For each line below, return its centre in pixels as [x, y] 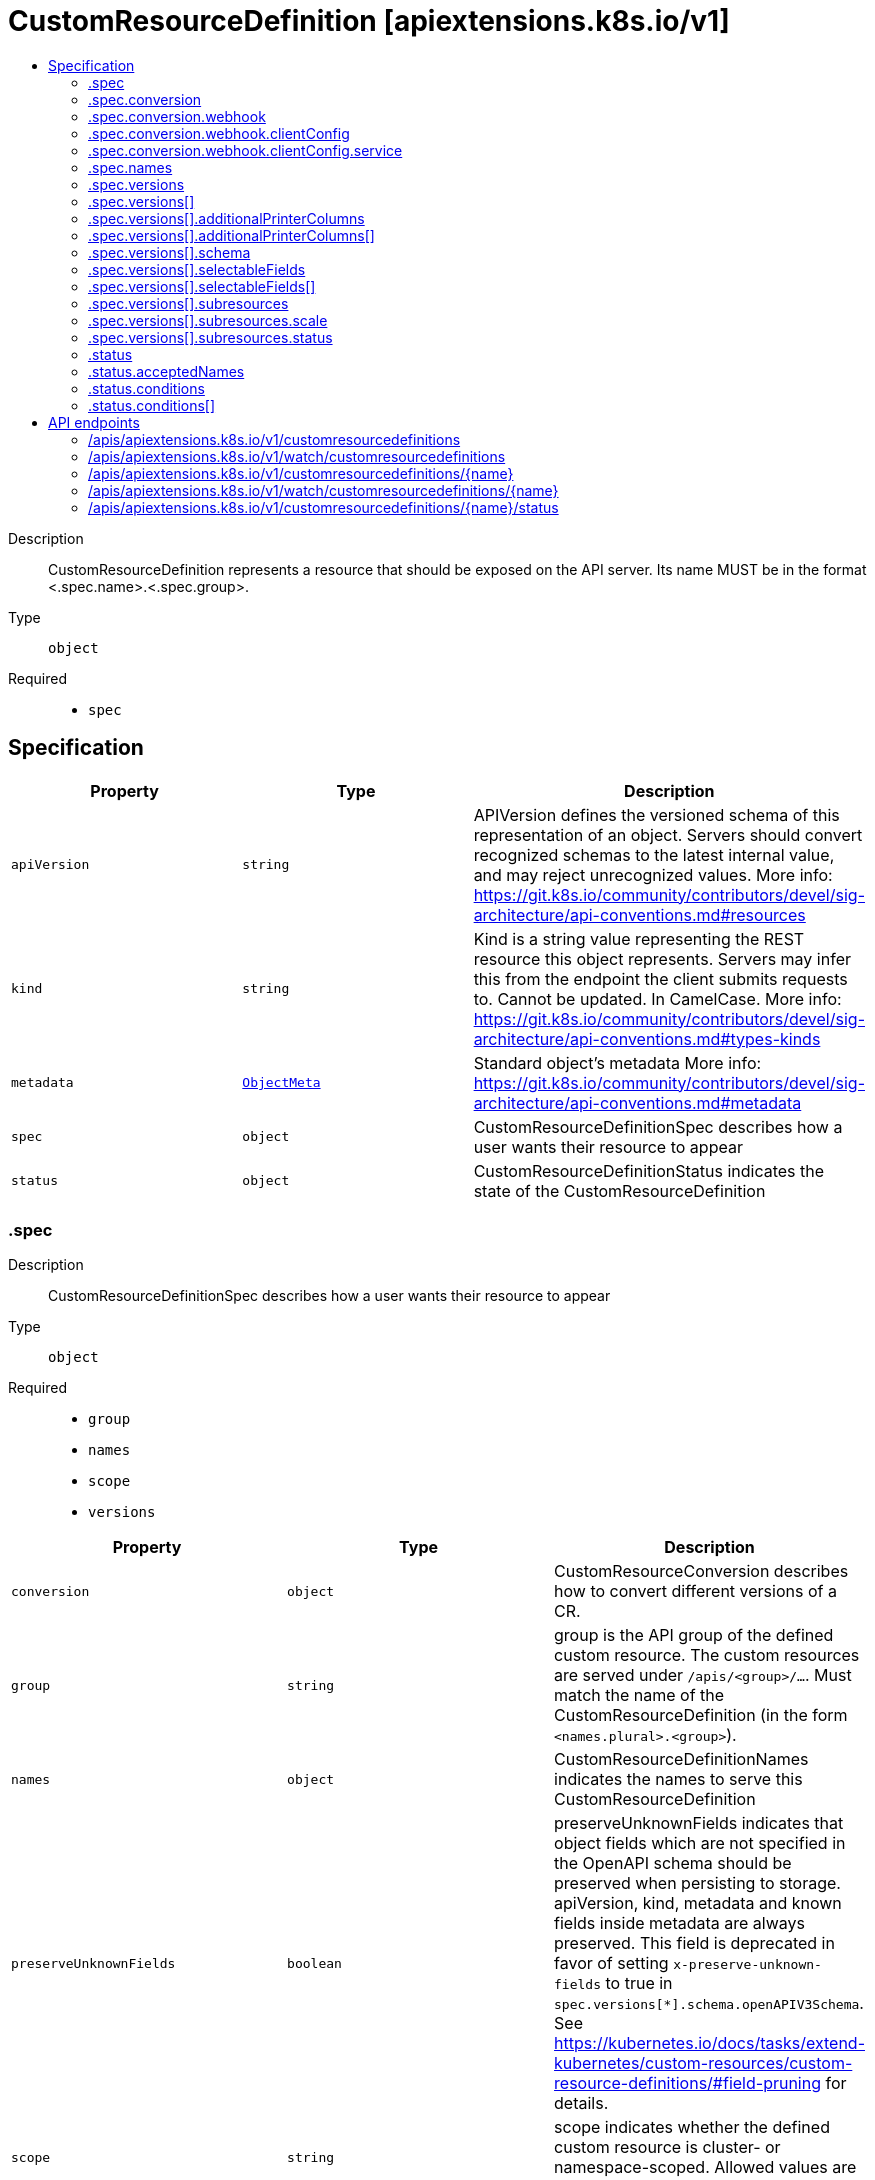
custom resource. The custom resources [707, 1655]
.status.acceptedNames [166, 371]
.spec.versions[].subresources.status [210, 337]
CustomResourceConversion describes [701, 1571]
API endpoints [94, 422]
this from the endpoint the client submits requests [660, 978]
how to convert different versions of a [695, 1591]
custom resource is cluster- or [667, 2147]
